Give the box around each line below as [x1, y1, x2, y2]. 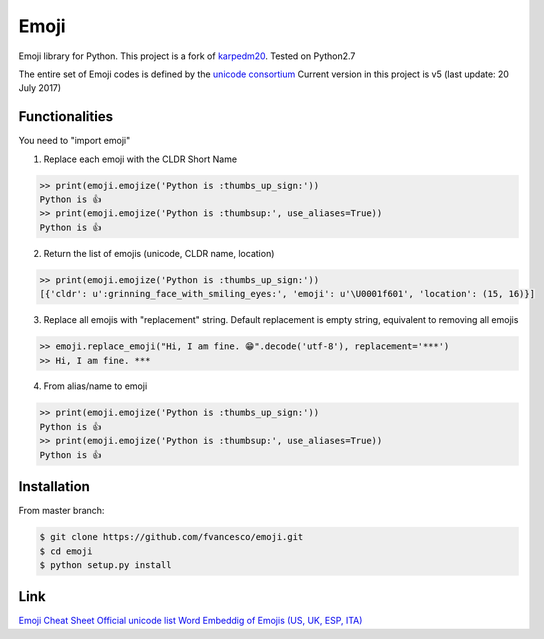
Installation [18, 478, 90, 495]
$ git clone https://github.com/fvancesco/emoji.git [39, 531, 304, 543]
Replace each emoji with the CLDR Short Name [43, 153, 238, 165]
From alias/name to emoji [43, 380, 148, 392]
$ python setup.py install [39, 559, 172, 570]
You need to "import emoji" [18, 135, 131, 147]
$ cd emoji [39, 545, 93, 557]
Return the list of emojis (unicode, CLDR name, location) [43, 247, 275, 259]
